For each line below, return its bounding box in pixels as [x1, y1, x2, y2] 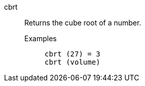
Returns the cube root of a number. [24, 18, 141, 27]
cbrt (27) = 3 [45, 50, 100, 58]
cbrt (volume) [45, 58, 100, 66]
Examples [24, 34, 57, 43]
